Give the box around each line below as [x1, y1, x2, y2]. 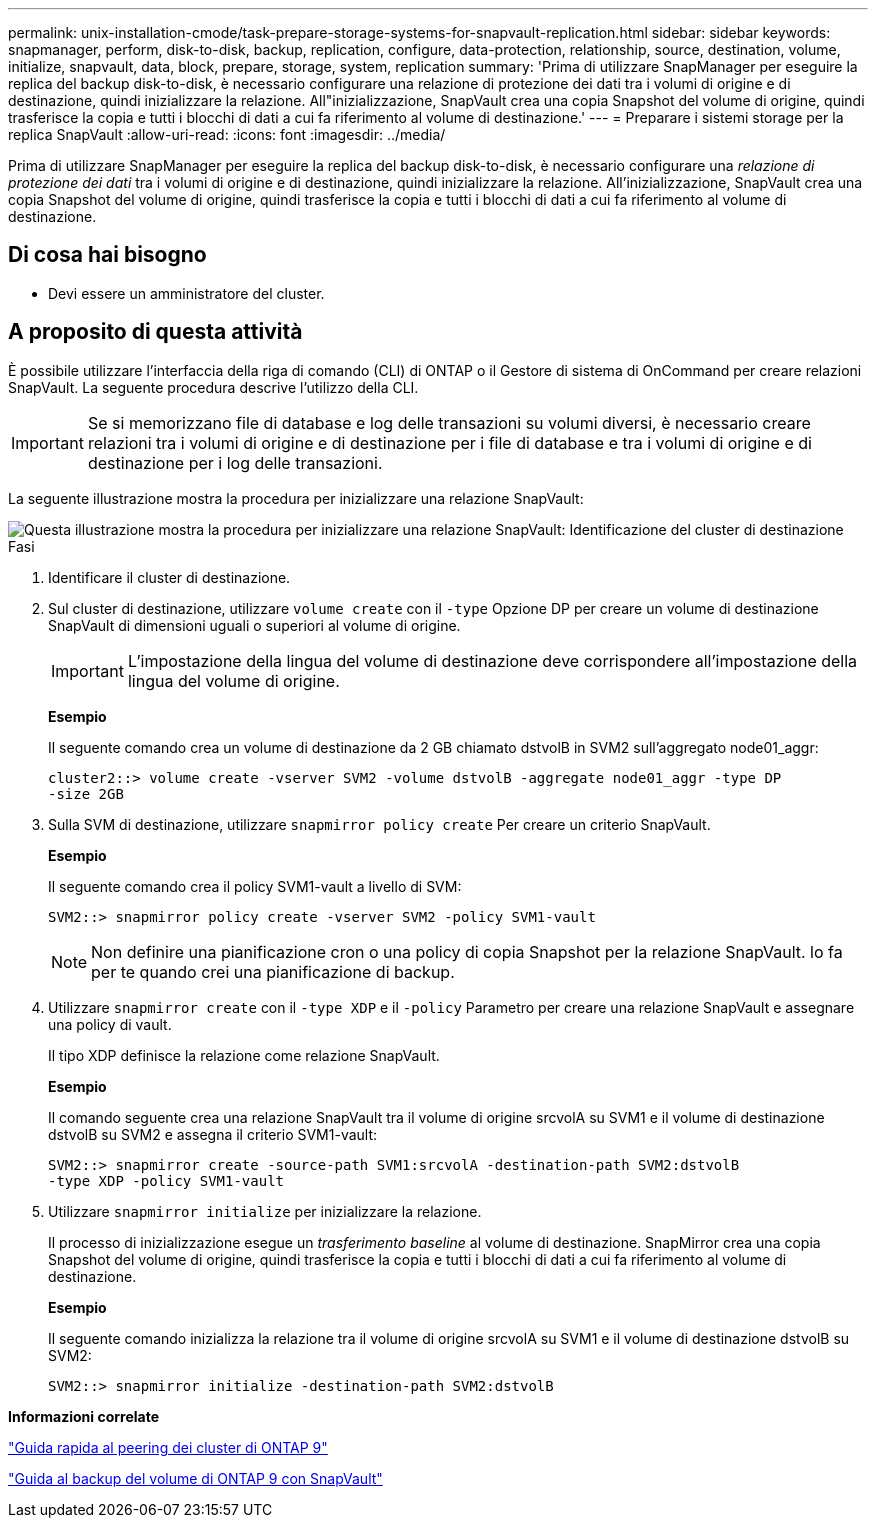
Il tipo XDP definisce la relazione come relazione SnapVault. [48, 1046, 440, 1064]
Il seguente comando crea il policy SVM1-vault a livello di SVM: [48, 877, 462, 895]
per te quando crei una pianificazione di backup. [91, 961, 455, 982]
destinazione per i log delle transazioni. [87, 452, 383, 473]
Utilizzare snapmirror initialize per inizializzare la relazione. [48, 1202, 482, 1220]
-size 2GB [48, 785, 124, 802]
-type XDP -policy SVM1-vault [48, 1172, 285, 1189]
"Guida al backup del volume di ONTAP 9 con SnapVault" [8, 1469, 383, 1487]
